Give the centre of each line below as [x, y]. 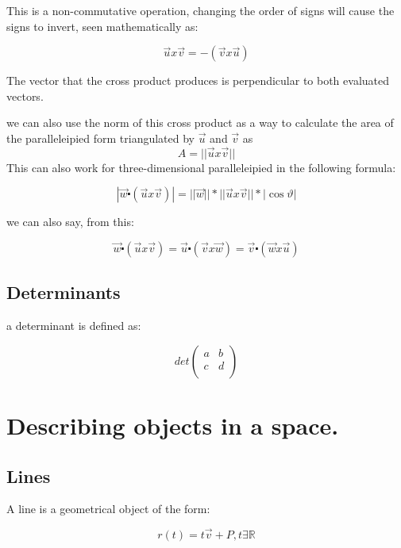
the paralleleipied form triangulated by [100, 138]
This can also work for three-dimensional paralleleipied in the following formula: [201, 167]
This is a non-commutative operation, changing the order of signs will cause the [200, 10]
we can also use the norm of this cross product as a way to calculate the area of [200, 123]
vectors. [25, 96]
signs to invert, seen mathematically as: [102, 26]
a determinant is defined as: [74, 326]
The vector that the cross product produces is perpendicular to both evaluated [198, 80]
